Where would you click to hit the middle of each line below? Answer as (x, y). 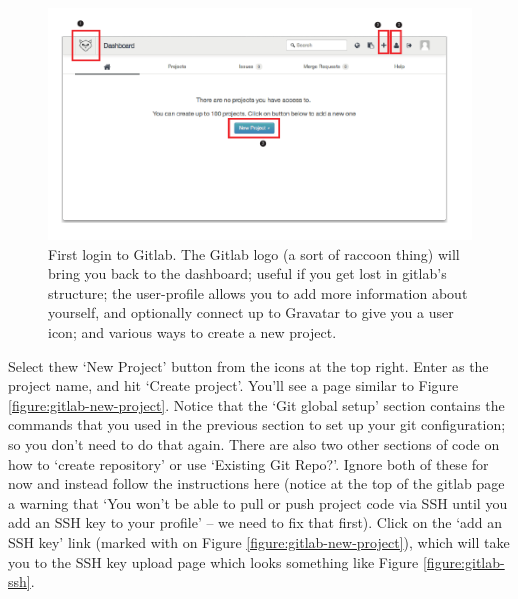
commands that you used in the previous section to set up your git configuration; (257, 424)
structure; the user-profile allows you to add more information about (258, 292)
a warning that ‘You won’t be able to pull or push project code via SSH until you (258, 502)
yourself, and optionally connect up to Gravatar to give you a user (251, 312)
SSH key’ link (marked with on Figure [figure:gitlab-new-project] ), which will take (259, 541)
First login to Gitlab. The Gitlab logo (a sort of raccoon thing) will (254, 253)
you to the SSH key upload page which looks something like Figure (213, 561)
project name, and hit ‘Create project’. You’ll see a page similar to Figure (233, 385)
